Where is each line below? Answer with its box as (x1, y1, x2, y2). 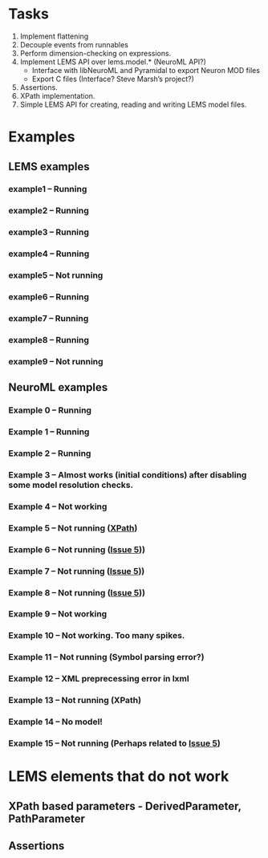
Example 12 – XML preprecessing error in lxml (8, 673, 190, 685)
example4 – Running (8, 248, 90, 259)
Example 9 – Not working (8, 608, 108, 620)
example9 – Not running (8, 356, 104, 367)
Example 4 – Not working (8, 501, 108, 512)
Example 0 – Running (8, 405, 92, 416)
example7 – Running (8, 312, 89, 323)
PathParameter (8, 811, 86, 825)
